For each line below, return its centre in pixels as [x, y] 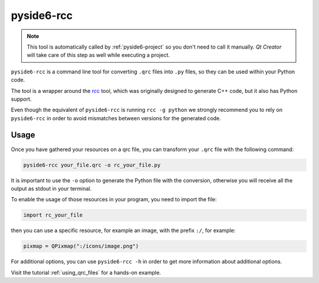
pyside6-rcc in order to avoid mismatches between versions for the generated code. [116, 118]
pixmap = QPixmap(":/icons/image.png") [81, 246]
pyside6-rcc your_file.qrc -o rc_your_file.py [92, 165]
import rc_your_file [53, 215]
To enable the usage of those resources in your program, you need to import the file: [114, 200]
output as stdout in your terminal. [51, 188]
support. [21, 99]
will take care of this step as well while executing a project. [98, 55]
